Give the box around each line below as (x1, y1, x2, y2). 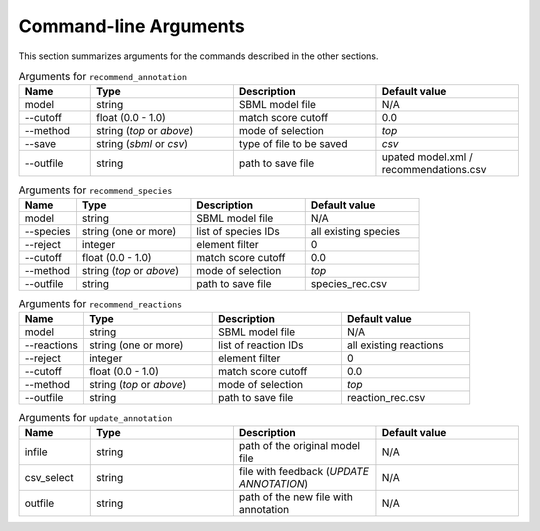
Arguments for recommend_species (18, 183, 173, 197)
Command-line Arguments (18, 15, 245, 37)
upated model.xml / (381, 150, 474, 164)
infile (24, 445, 49, 459)
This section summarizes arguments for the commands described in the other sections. (18, 50, 379, 62)
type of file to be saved (238, 137, 348, 151)
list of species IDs (196, 224, 280, 238)
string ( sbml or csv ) (95, 137, 189, 151)
